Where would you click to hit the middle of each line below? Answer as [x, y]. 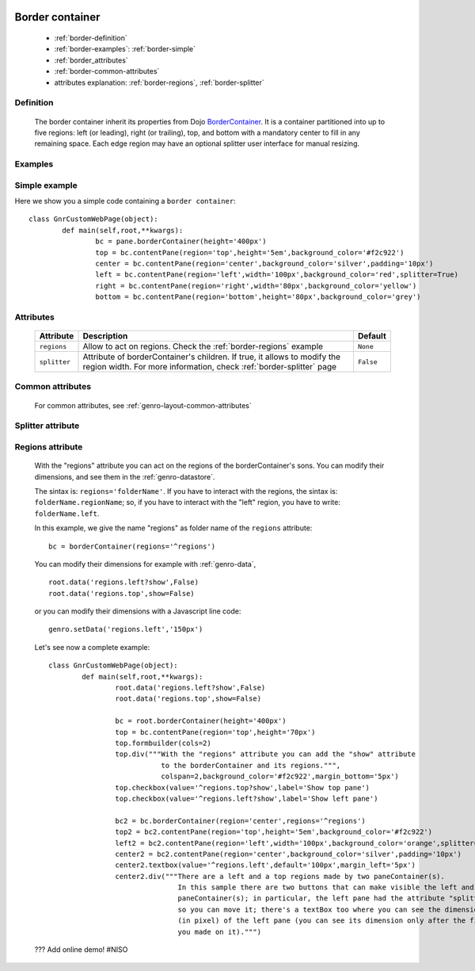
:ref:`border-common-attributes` [107, 71]
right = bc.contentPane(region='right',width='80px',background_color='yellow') [256, 286]
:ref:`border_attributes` [91, 60]
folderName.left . [67, 513]
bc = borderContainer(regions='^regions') [132, 546]
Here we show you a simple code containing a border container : [125, 201]
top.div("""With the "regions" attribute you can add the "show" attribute [265, 754]
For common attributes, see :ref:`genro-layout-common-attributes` [143, 405]
